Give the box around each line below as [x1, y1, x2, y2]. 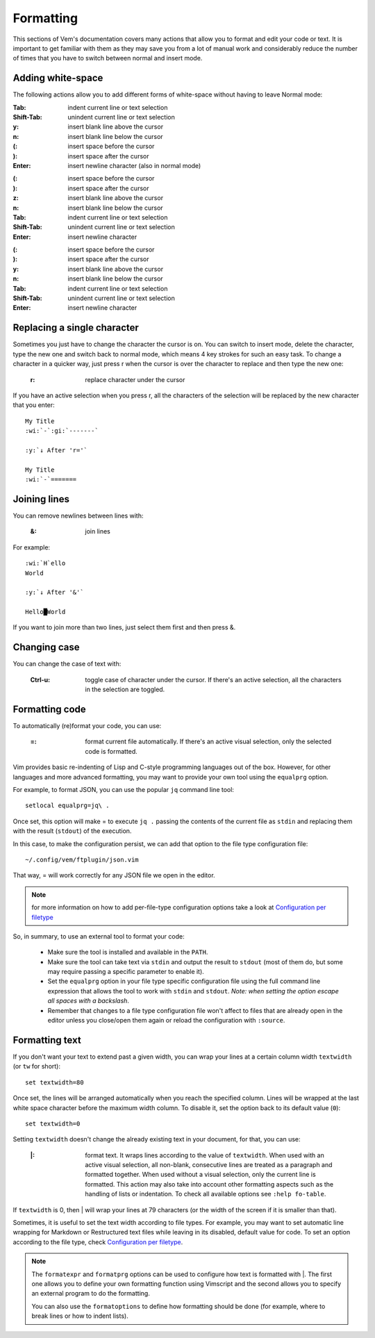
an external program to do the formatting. [31, 1289, 151, 1298]
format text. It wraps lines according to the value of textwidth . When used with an [85, 1150, 324, 1159]
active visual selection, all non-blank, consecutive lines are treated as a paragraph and [85, 1161, 333, 1169]
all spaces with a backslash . [47, 997, 130, 1005]
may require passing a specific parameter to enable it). [47, 968, 204, 976]
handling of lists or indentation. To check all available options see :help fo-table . [85, 1190, 326, 1198]
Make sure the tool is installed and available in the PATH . [47, 948, 208, 957]
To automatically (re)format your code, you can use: [12, 722, 162, 730]
